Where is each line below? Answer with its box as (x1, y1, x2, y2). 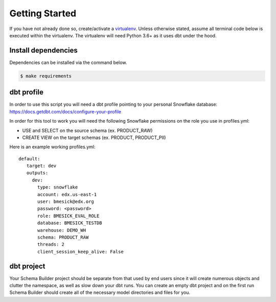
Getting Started (9, 8, 77, 19)
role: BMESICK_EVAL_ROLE (37, 213, 100, 219)
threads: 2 (37, 242, 65, 247)
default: (18, 156, 40, 161)
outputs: (26, 170, 49, 176)
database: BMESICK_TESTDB (37, 220, 102, 226)
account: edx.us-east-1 (37, 192, 97, 197)
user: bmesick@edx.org (37, 199, 95, 204)
